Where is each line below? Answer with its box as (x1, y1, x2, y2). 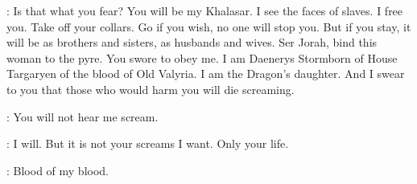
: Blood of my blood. (6, 162, 109, 178)
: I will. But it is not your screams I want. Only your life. (6, 135, 289, 152)
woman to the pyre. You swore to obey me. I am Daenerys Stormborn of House (6, 49, 398, 66)
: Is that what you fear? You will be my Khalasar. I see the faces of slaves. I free (6, 2, 403, 18)
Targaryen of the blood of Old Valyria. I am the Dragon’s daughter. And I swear (6, 65, 405, 82)
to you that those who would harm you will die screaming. (6, 80, 295, 97)
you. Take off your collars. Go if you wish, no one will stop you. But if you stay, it (6, 18, 411, 35)
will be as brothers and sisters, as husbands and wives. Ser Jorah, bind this (6, 34, 378, 51)
